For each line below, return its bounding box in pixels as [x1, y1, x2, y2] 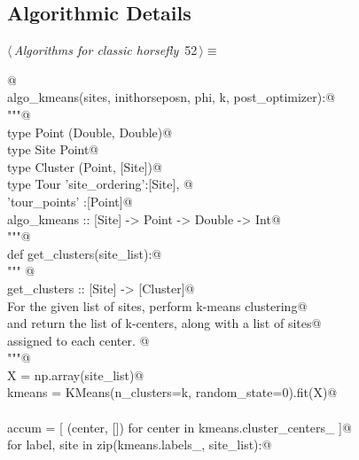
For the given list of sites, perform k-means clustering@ [7, 296, 308, 315]
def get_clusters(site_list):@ [7, 244, 162, 262]
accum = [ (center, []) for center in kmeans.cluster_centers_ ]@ [7, 417, 352, 436]
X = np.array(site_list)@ [7, 365, 144, 384]
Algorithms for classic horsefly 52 [13, 41, 198, 59]
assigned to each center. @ [7, 331, 150, 349]
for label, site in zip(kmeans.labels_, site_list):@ [7, 435, 272, 454]
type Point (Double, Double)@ [7, 122, 173, 141]
